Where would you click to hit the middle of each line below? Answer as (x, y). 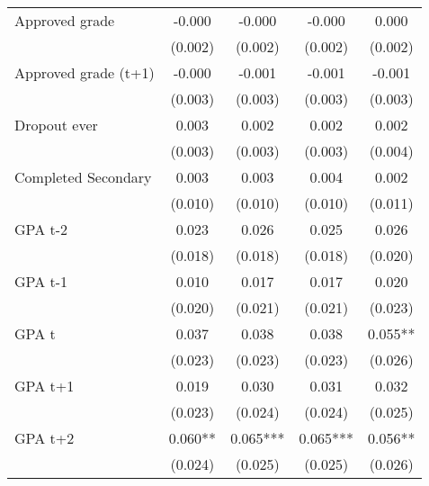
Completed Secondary (83, 177)
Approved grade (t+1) (85, 72)
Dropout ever (56, 125)
